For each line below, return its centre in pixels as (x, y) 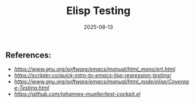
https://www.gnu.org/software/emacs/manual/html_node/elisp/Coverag (101, 82)
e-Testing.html (32, 88)
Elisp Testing (98, 11)
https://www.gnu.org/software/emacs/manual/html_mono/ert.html (95, 69)
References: (28, 55)
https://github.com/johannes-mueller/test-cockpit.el (77, 94)
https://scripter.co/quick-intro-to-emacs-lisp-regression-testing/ (92, 75)
